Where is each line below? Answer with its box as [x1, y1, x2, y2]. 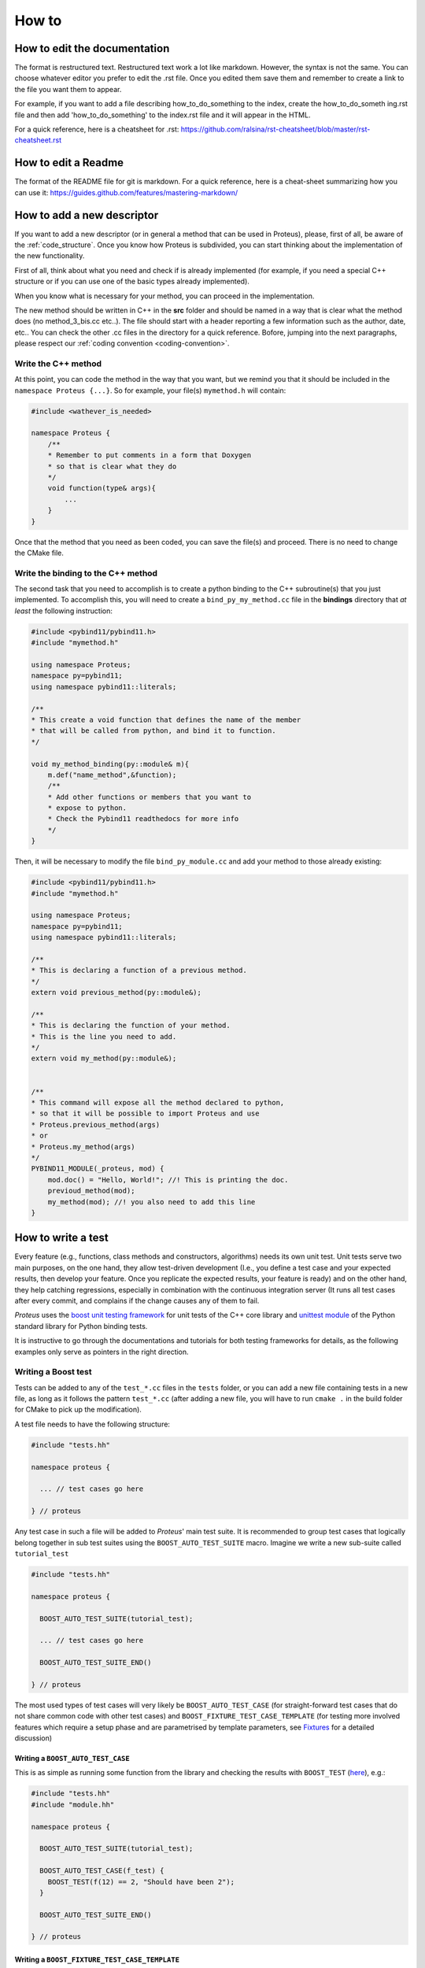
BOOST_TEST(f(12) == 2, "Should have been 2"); [47, 1877, 235, 1886]
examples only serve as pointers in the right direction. [14, 1347, 189, 1356]
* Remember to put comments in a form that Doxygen [47, 451, 252, 460]
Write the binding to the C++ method [14, 568, 157, 579]
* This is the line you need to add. [31, 1032, 177, 1041]
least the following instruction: [14, 606, 113, 616]
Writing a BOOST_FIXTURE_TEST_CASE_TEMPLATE [14, 1955, 180, 1964]
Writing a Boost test [14, 1367, 92, 1378]
